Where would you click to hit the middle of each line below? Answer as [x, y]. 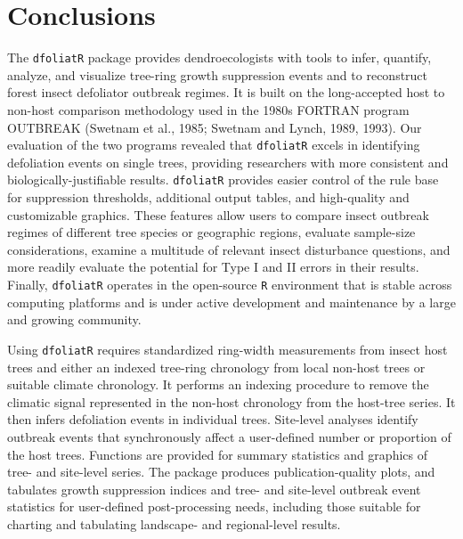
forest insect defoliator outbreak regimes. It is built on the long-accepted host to [226, 92]
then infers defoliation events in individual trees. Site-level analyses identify [213, 419]
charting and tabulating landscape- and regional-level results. [174, 523]
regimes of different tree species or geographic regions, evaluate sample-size [211, 232]
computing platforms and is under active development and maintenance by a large [231, 302]
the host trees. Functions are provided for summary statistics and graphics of [217, 454]
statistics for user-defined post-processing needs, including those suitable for [214, 506]
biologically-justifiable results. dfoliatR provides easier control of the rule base [223, 180]
